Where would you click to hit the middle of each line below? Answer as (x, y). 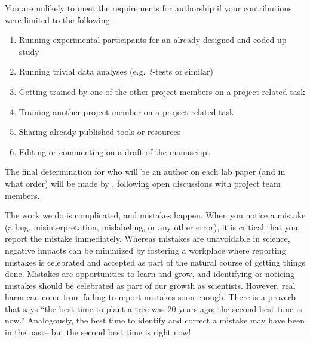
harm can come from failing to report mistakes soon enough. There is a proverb (151, 297)
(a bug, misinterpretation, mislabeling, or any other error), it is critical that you (151, 227)
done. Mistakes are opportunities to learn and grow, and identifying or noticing (150, 274)
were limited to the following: (59, 19)
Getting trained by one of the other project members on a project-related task (162, 91)
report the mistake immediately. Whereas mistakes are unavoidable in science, (148, 238)
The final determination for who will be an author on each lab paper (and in (145, 172)
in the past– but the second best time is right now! (98, 332)
